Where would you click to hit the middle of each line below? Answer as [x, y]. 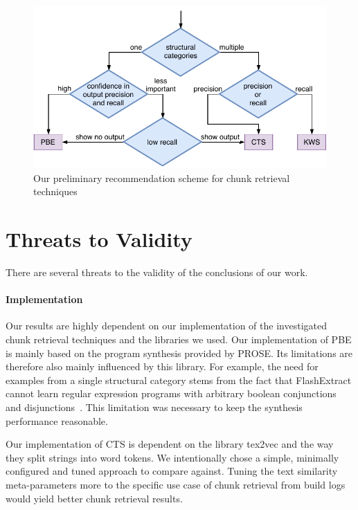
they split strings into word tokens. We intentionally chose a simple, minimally [172, 457]
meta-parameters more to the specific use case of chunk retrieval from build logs [176, 484]
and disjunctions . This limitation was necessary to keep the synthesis [154, 407]
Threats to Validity [99, 239]
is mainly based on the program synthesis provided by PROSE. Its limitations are [179, 353]
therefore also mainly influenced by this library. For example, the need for [162, 366]
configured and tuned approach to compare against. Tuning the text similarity [172, 471]
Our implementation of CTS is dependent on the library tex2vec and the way [170, 444]
